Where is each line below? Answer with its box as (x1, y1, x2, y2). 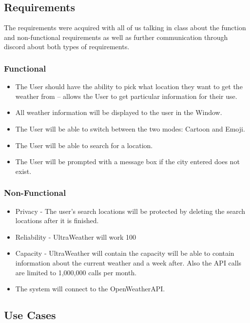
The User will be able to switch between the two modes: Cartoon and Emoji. (15, 123, 245, 133)
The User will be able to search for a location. (15, 140, 153, 150)
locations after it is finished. (15, 215, 99, 226)
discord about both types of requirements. (4, 41, 130, 52)
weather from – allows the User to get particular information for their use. (15, 91, 237, 101)
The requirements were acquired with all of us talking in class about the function (4, 22, 246, 33)
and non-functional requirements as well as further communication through (4, 32, 228, 42)
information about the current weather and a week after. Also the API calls (15, 257, 242, 267)
